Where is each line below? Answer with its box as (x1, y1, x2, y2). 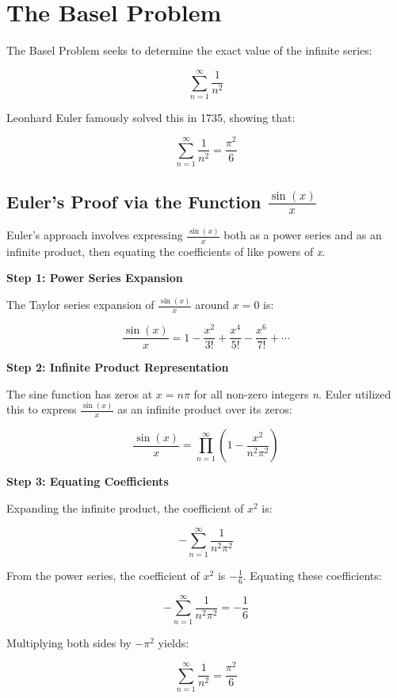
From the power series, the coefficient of (6, 566, 200, 583)
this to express (6, 401, 77, 418)
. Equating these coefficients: (242, 566, 382, 583)
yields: (158, 634, 189, 650)
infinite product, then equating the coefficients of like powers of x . (6, 242, 326, 259)
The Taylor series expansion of (6, 296, 155, 313)
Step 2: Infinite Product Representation (6, 359, 229, 376)
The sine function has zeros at (6, 385, 153, 402)
